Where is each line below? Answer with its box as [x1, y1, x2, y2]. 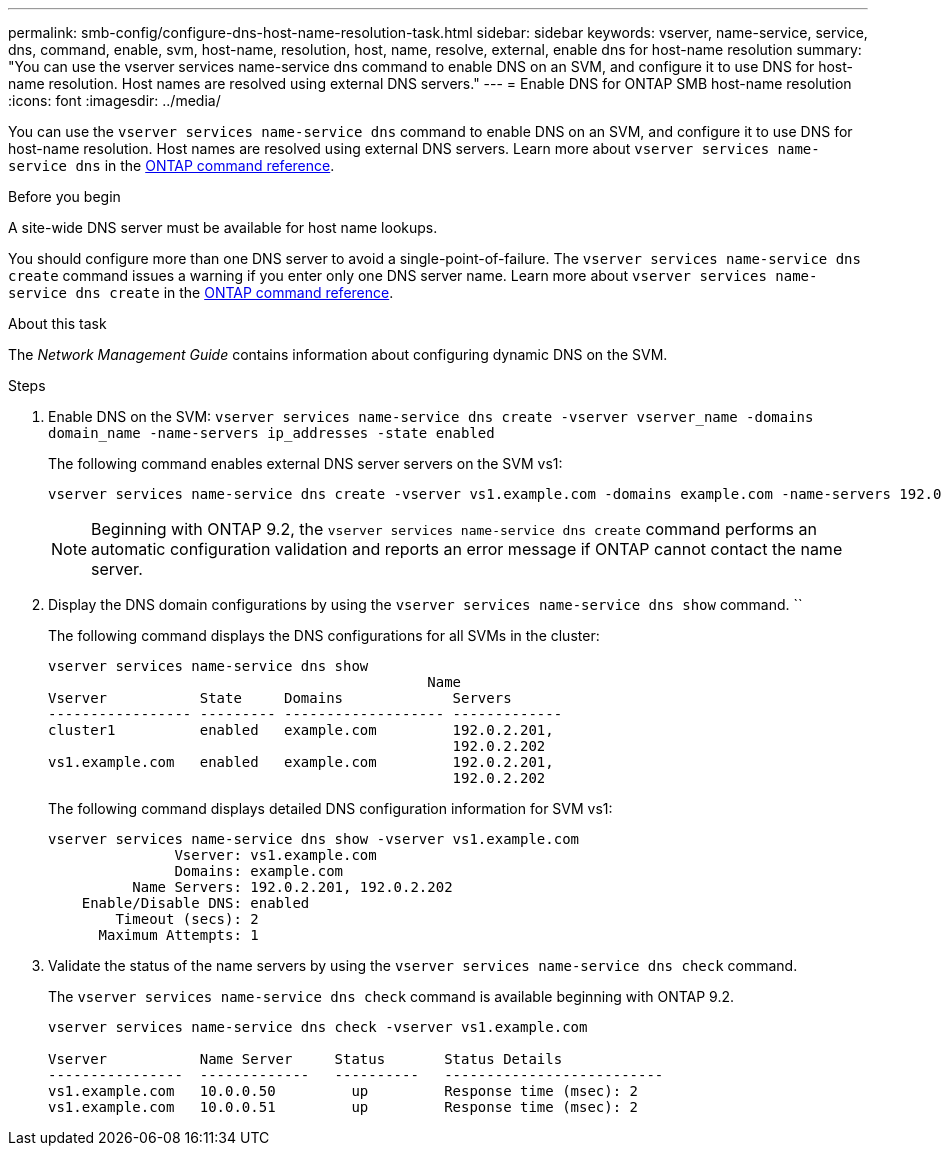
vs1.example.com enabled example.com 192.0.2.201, [48, 754, 554, 770]
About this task [8, 315, 107, 332]
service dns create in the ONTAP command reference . [8, 284, 394, 301]
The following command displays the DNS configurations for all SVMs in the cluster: [48, 627, 600, 644]
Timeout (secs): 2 [115, 911, 259, 927]
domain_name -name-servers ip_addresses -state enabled [48, 425, 495, 441]
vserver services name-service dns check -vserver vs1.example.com [48, 1019, 588, 1035]
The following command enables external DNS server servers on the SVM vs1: [48, 455, 563, 472]
